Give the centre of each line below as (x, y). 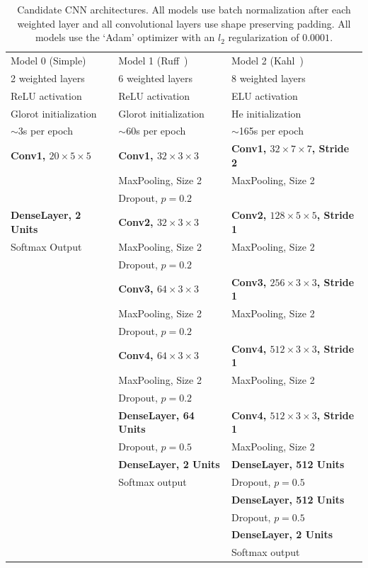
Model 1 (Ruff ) (153, 61)
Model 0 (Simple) (48, 61)
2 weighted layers (48, 78)
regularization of (264, 37)
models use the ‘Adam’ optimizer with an (125, 37)
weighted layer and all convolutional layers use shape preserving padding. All (184, 23)
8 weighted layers (268, 78)
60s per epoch (156, 131)
